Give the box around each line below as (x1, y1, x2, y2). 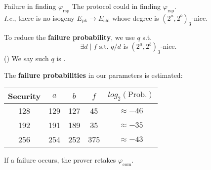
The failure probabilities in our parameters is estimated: (4, 69, 183, 80)
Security (8, 90, 41, 102)
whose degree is (112, 12, 159, 23)
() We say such (4, 53, 49, 63)
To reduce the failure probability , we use (4, 32, 135, 42)
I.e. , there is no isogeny (4, 12, 75, 23)
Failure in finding (4, 1, 56, 11)
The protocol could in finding (72, 1, 161, 11)
